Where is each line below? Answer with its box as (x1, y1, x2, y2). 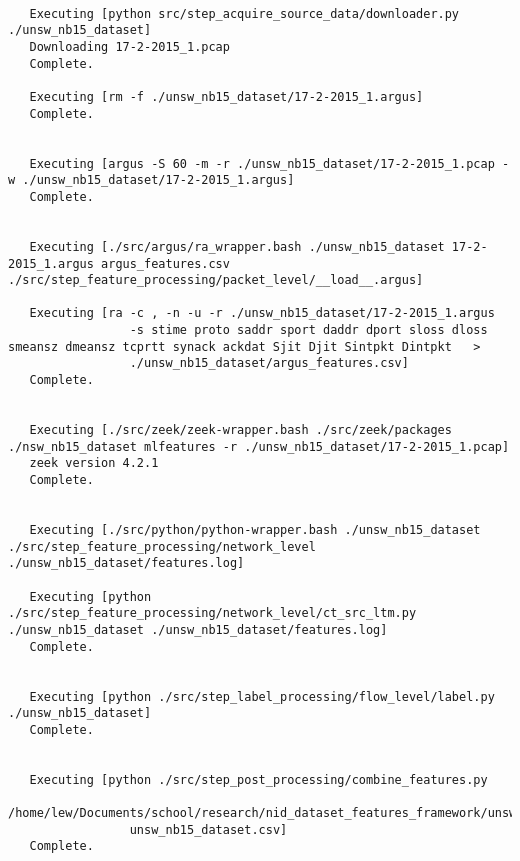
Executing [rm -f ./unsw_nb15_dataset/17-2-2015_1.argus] (29, 89, 424, 104)
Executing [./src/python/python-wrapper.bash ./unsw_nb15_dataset (29, 523, 481, 537)
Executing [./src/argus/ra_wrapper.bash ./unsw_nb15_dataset (29, 239, 445, 254)
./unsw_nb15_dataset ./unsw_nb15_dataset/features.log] (8, 622, 388, 637)
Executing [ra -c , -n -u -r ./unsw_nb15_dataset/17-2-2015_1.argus (29, 306, 495, 321)
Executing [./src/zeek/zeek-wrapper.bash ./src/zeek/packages (29, 423, 452, 438)
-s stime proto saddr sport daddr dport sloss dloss (129, 323, 488, 338)
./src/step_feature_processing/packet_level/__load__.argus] (8, 273, 424, 288)
